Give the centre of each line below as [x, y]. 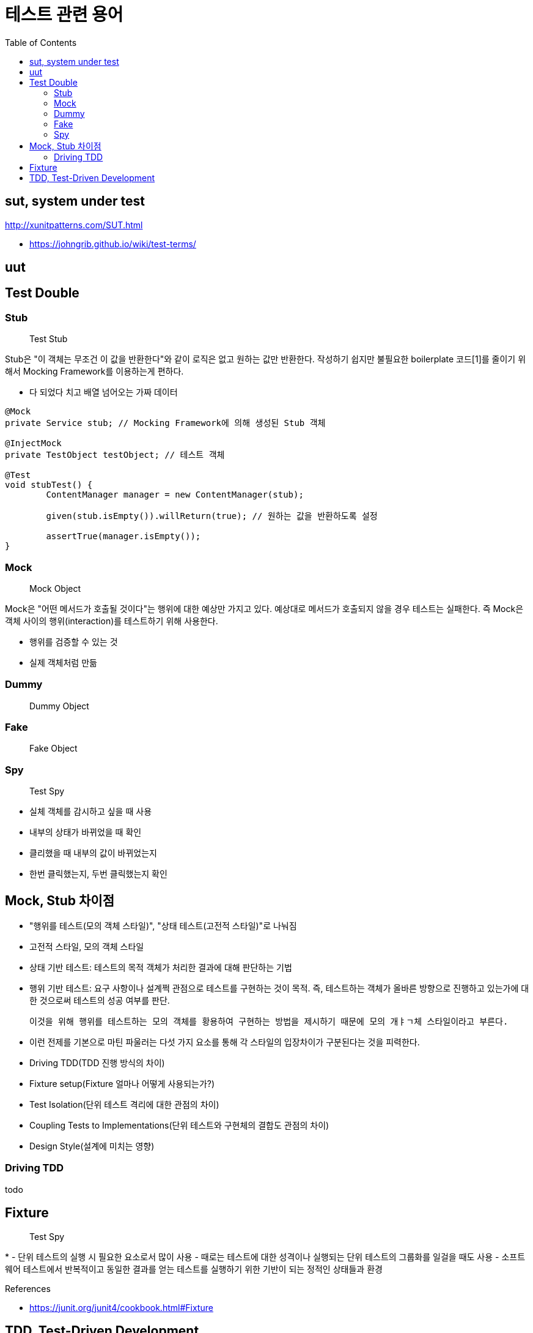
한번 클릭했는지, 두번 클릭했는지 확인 [98, 874]
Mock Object [55, 588]
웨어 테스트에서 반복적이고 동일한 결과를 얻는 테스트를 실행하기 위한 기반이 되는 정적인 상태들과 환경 [194, 1269]
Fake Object [53, 749]
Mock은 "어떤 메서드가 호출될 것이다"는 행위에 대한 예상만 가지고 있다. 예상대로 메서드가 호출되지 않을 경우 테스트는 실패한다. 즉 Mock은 [264, 608]
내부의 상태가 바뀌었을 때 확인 [86, 832]
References [28, 1288]
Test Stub [49, 339]
